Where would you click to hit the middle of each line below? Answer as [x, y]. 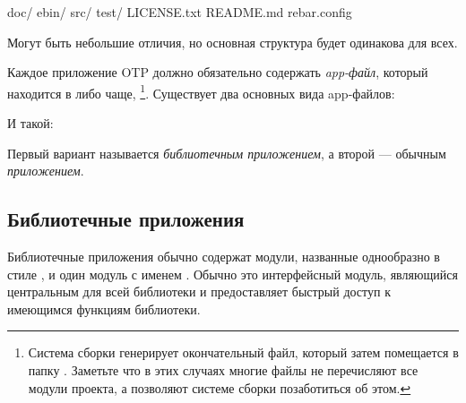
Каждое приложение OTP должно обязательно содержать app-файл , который [218, 72]
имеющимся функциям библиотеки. [104, 309]
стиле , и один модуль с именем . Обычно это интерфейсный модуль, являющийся [233, 274]
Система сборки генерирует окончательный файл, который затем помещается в [243, 352]
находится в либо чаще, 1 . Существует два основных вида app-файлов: [201, 91]
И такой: [30, 123]
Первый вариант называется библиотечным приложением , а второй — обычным [227, 153]
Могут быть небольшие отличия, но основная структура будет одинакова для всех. [233, 42]
